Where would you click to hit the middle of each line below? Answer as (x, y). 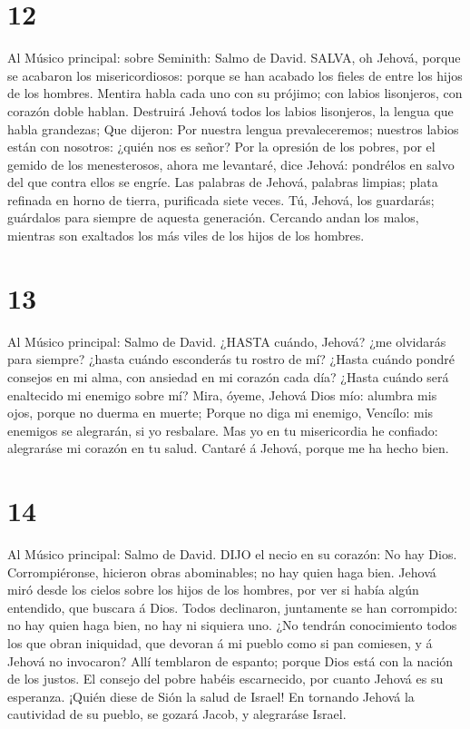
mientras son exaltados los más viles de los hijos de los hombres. (186, 236)
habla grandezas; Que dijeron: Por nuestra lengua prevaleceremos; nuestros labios (233, 128)
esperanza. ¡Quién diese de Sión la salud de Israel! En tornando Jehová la (211, 696)
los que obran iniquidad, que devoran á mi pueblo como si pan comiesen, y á (220, 643)
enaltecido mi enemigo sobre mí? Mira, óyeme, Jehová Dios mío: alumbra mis (222, 394)
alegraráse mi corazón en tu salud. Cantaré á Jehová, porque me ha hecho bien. (228, 448)
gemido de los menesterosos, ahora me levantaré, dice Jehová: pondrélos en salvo (231, 164)
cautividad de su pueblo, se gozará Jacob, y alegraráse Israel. (177, 714)
